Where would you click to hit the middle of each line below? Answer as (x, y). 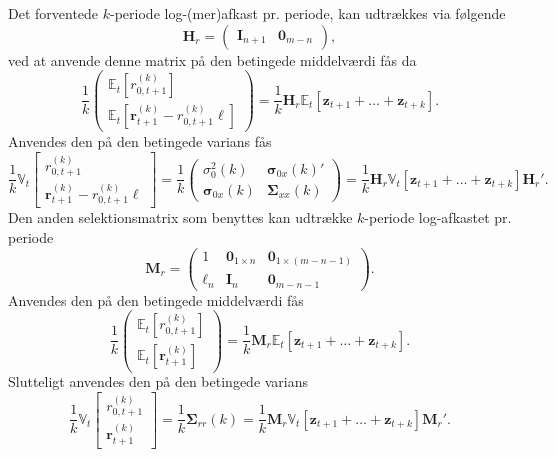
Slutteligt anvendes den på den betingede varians (158, 381)
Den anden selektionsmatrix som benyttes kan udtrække (180, 217)
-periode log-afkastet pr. (438, 217)
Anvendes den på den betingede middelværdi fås (156, 299)
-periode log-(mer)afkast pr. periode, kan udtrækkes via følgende (308, 13)
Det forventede (53, 13)
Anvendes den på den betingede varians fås (140, 141)
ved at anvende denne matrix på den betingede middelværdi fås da (212, 59)
